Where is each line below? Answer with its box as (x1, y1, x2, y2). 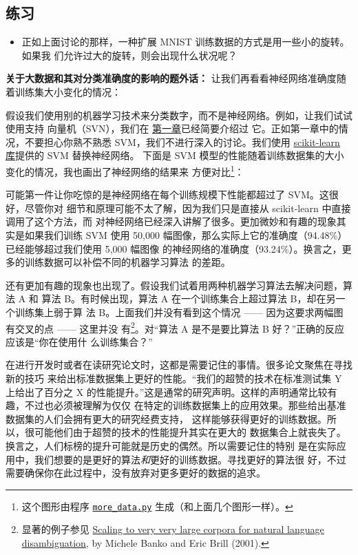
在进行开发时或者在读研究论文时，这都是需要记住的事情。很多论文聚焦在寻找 (6, 357, 352, 372)
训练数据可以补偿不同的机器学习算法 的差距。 (24, 255, 231, 269)
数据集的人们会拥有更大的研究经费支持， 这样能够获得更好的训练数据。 (6, 411, 327, 426)
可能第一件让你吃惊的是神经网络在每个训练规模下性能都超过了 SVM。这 (6, 187, 329, 202)
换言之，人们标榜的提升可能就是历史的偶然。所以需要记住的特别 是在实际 (6, 438, 337, 452)
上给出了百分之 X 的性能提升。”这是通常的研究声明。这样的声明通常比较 (6, 384, 328, 399)
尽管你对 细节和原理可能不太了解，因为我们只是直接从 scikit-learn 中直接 (24, 200, 351, 215)
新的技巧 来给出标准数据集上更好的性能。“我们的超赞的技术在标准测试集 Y (6, 370, 342, 385)
